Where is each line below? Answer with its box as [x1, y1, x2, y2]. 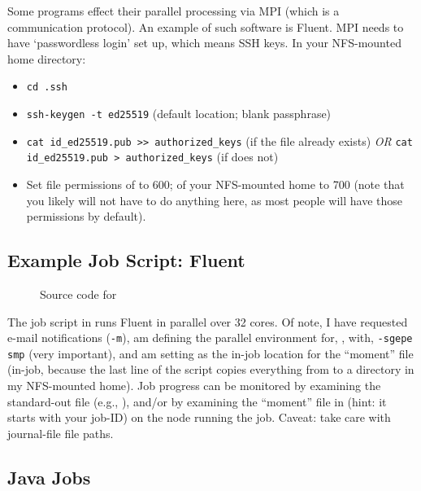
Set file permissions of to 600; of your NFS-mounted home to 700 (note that [26, 176, 405, 192]
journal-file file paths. [7, 424, 114, 441]
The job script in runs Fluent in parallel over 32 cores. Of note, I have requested [7, 313, 408, 330]
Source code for [40, 285, 117, 302]
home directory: [7, 50, 86, 67]
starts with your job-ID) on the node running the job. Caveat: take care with [7, 409, 391, 426]
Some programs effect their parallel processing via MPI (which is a [7, 2, 340, 19]
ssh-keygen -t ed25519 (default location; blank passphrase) [26, 105, 332, 122]
